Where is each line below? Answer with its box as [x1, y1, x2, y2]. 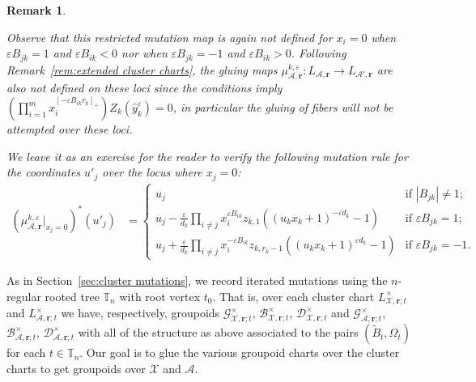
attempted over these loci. [6, 121, 133, 138]
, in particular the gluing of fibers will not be [172, 99, 393, 116]
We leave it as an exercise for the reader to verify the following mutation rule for [6, 147, 408, 164]
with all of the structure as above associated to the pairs [78, 324, 359, 341]
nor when [121, 45, 168, 62]
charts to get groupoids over [6, 359, 146, 376]
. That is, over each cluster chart [212, 287, 375, 304]
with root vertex [119, 287, 201, 304]
